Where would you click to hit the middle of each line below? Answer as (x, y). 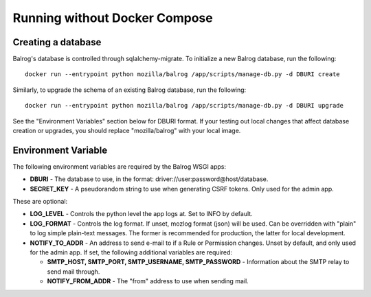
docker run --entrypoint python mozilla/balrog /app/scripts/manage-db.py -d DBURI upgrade (184, 106)
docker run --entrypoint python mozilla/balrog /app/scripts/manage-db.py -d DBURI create (182, 74)
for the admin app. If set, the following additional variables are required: (131, 252)
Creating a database (57, 42)
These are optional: (40, 202)
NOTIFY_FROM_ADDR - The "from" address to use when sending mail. (148, 281)
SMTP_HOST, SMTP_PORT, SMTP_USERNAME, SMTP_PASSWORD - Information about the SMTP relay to (198, 262)
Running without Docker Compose (113, 18)
